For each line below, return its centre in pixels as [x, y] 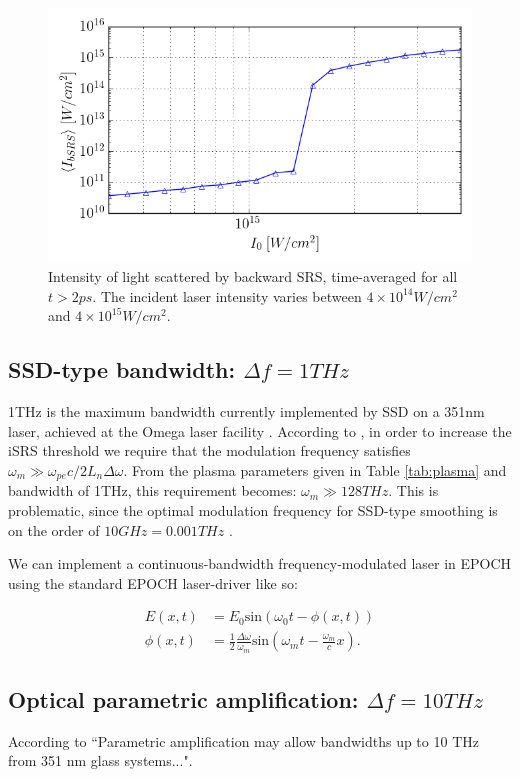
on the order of [54, 529]
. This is [413, 490]
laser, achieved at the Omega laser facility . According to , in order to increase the [260, 430]
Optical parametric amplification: [183, 699]
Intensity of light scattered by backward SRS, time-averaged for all [253, 276]
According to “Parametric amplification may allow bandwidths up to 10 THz [243, 740]
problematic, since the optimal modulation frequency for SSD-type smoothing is [253, 509]
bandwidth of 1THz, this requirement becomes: [152, 490]
